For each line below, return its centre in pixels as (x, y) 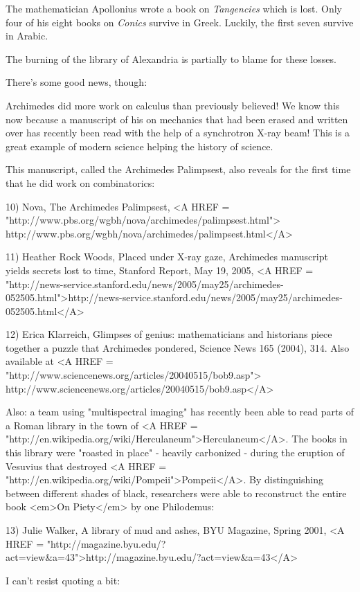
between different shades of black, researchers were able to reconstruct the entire (176, 493)
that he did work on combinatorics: (80, 182)
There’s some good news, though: (76, 82)
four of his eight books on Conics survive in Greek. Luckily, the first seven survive (180, 22)
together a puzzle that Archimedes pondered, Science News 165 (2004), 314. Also (178, 347)
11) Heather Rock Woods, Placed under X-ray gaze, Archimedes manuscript (167, 257)
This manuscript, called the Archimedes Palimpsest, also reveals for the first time (178, 169)
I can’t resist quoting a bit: (63, 580)
